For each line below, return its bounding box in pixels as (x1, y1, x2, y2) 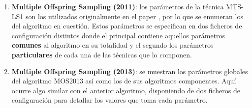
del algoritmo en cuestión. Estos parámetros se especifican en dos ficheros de (11, 21, 242, 31)
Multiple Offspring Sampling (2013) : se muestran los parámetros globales (11, 66, 248, 76)
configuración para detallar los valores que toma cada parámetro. (11, 95, 208, 105)
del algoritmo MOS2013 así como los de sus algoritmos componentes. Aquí (11, 76, 236, 86)
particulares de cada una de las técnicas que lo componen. (11, 49, 192, 59)
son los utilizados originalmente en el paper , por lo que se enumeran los (25, 11, 243, 21)
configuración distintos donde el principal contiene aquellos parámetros (11, 30, 225, 40)
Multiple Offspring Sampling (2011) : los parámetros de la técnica (11, 1, 224, 11)
